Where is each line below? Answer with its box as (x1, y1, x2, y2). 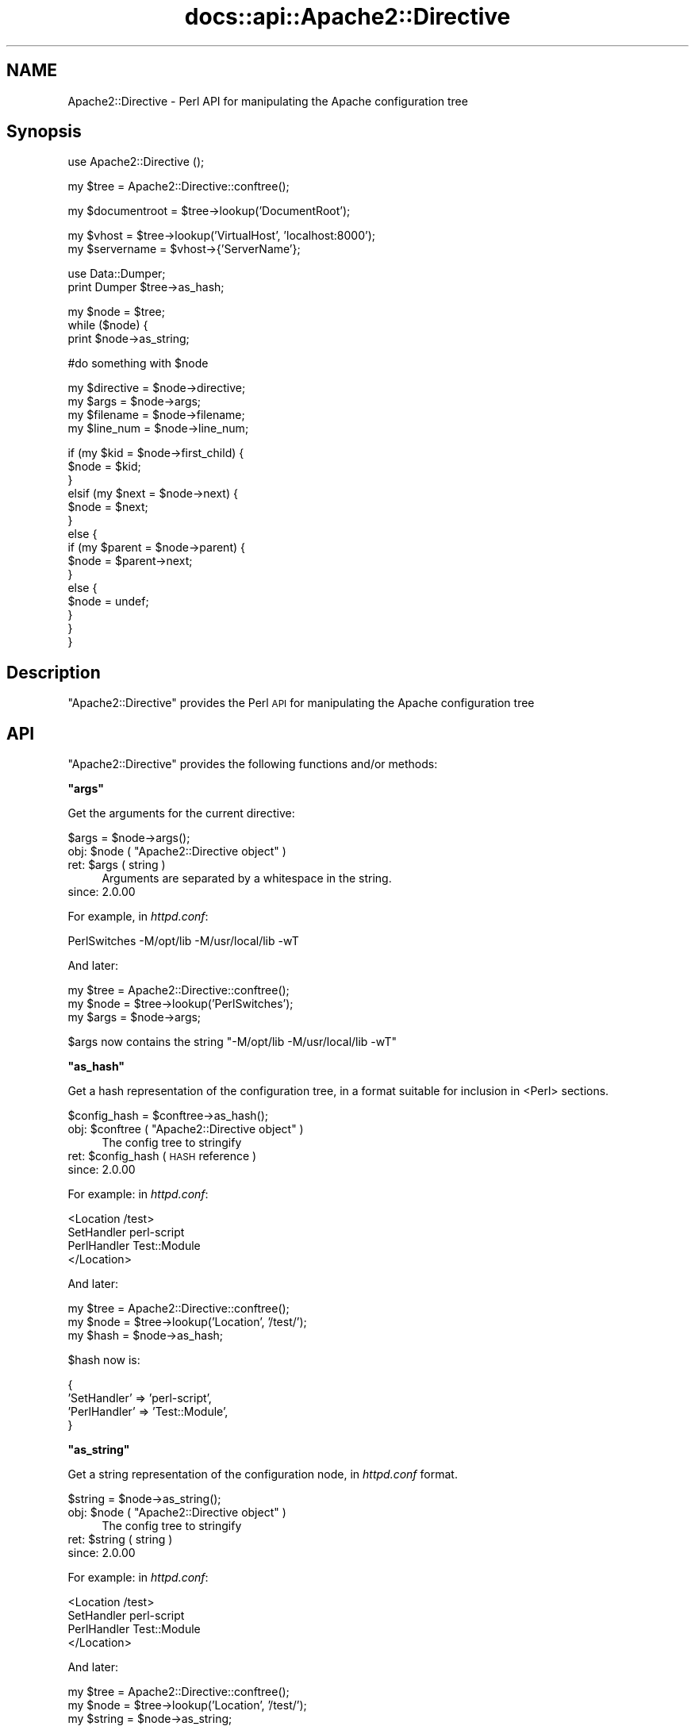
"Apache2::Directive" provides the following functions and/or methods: (67, 757, 438, 771)
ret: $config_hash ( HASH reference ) (67, 1149, 257, 1163)
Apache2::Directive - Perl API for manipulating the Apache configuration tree (67, 94, 468, 108)
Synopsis (6, 121, 82, 142)
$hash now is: (67, 1353, 140, 1367)
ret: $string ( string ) (67, 1532, 173, 1547)
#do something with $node (67, 356, 209, 371)
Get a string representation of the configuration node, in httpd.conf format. (67, 1467, 458, 1482)
